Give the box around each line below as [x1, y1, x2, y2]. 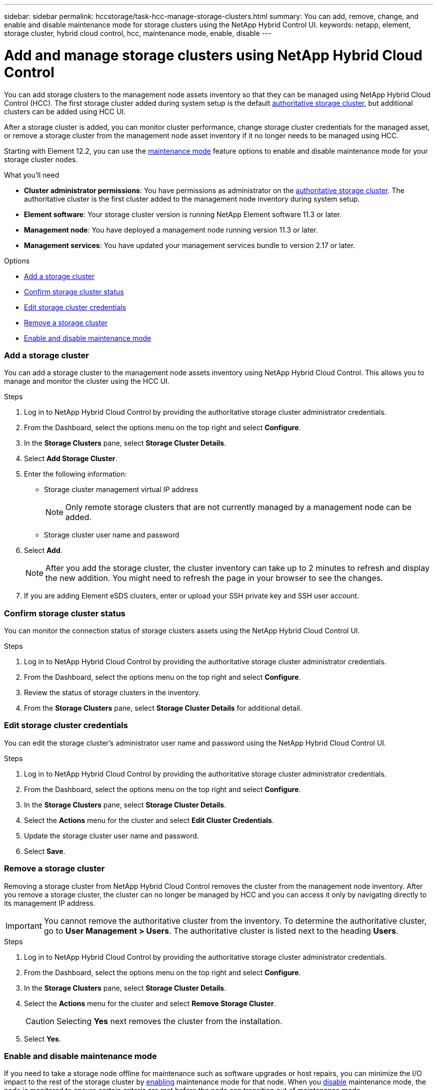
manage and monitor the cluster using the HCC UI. [4, 377, 170, 386]
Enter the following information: [24, 470, 127, 479]
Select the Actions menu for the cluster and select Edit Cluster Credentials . [24, 816, 274, 824]
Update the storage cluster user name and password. [24, 831, 199, 840]
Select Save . [24, 846, 65, 855]
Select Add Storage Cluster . [24, 454, 117, 463]
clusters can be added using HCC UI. [4, 107, 126, 116]
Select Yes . [24, 1034, 61, 1043]
